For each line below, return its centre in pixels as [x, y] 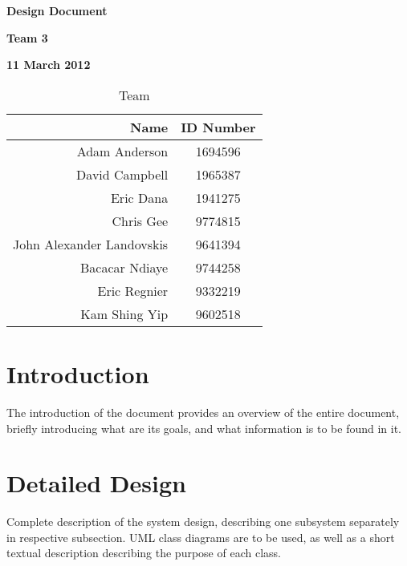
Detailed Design [96, 483]
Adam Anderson [122, 151]
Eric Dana [139, 197]
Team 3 [27, 37]
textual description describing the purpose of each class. [144, 553]
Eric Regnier [133, 290]
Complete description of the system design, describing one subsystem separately [203, 522]
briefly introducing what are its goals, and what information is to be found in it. [204, 428]
